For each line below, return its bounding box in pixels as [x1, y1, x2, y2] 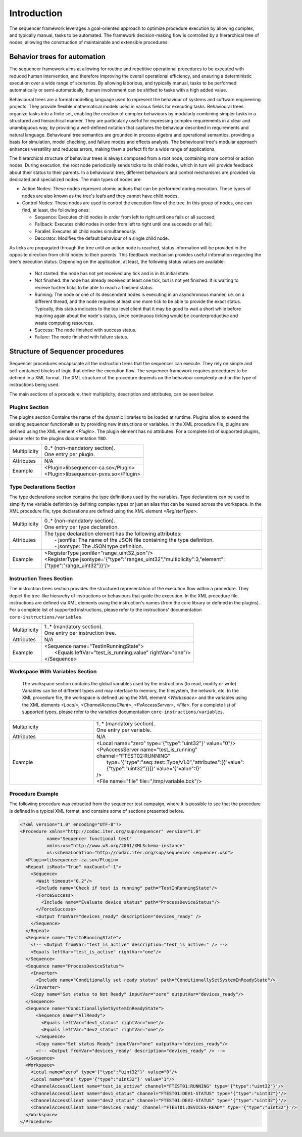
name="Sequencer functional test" [46, 836, 132, 842]
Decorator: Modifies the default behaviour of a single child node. [34, 235, 169, 241]
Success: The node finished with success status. [34, 327, 136, 333]
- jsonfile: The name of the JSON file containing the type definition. [54, 537, 214, 544]
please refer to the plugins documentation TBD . [9, 435, 107, 442]
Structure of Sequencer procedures [9, 347, 124, 356]
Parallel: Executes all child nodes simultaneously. [34, 228, 136, 234]
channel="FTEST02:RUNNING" [96, 752, 171, 759]
